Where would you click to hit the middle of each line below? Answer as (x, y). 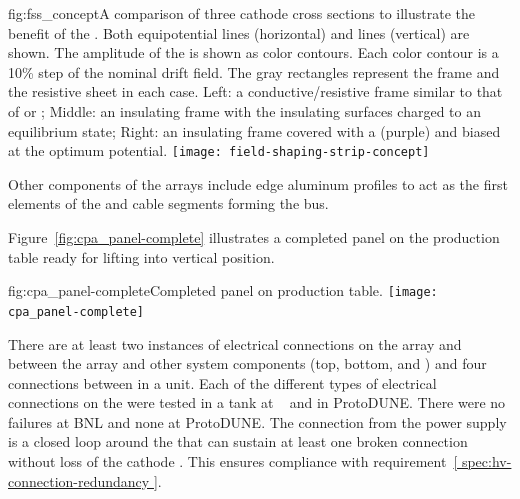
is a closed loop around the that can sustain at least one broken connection (238, 441)
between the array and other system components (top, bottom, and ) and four (247, 363)
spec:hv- (486, 461)
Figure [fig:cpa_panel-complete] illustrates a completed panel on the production (254, 237)
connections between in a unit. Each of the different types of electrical (222, 382)
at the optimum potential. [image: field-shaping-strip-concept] (219, 150)
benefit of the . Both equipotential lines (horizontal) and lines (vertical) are (239, 32)
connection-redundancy (79, 480)
